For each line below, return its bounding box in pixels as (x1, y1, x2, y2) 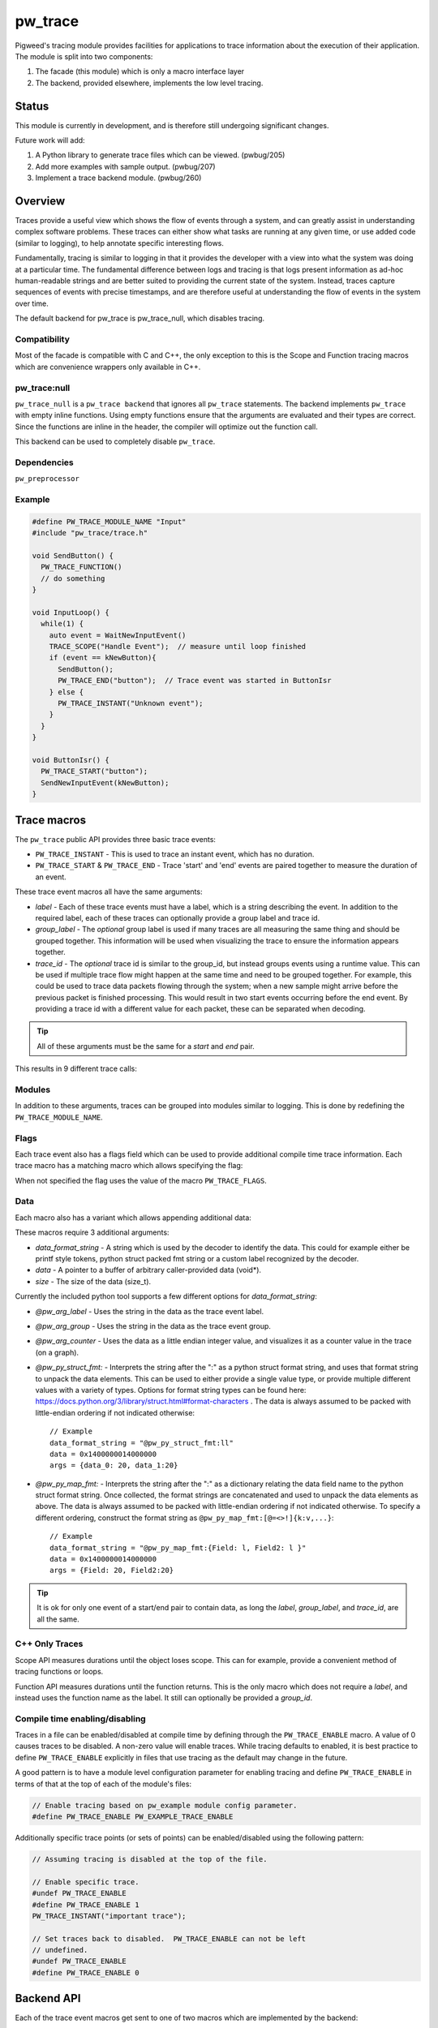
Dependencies (15, 457, 75, 468)
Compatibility (15, 333, 71, 345)
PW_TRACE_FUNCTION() (41, 562, 122, 572)
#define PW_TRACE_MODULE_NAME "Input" (32, 517, 187, 526)
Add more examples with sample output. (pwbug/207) (35, 161, 216, 171)
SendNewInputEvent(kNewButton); (41, 778, 170, 787)
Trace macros (15, 813, 87, 827)
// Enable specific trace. (32, 1877, 140, 1886)
